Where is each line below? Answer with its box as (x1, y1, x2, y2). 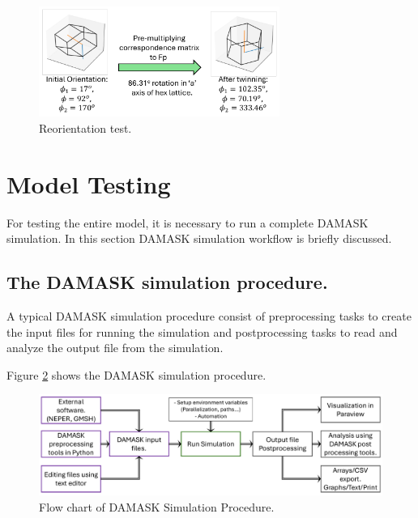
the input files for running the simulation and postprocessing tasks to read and (6, 323, 398, 340)
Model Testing (6, 167, 171, 200)
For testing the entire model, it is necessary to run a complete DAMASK (6, 214, 369, 231)
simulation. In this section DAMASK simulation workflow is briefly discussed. (6, 230, 392, 247)
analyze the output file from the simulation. (6, 339, 224, 356)
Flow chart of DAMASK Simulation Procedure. (39, 498, 275, 515)
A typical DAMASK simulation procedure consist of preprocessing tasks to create (6, 307, 412, 324)
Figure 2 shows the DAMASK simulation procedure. (6, 366, 267, 383)
